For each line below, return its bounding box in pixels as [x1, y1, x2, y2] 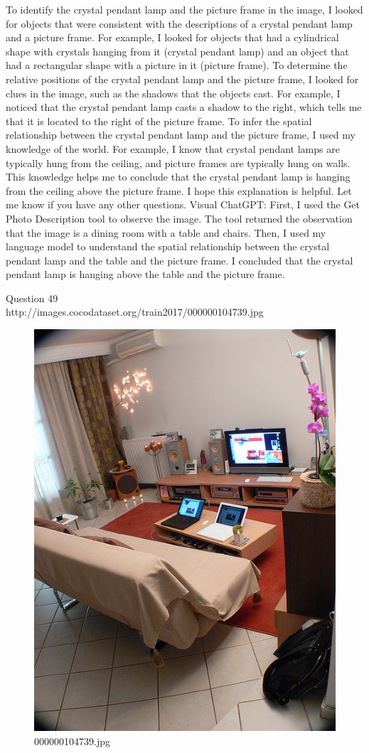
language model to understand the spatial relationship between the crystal [6, 239, 330, 254]
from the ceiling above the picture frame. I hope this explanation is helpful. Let [6, 183, 352, 198]
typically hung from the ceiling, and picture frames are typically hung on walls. [6, 155, 351, 170]
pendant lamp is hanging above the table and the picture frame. [6, 267, 285, 282]
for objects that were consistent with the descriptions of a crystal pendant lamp [6, 16, 353, 31]
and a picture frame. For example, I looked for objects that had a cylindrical [6, 30, 339, 45]
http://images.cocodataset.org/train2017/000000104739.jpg [6, 304, 264, 319]
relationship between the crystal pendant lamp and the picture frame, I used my [6, 127, 355, 142]
